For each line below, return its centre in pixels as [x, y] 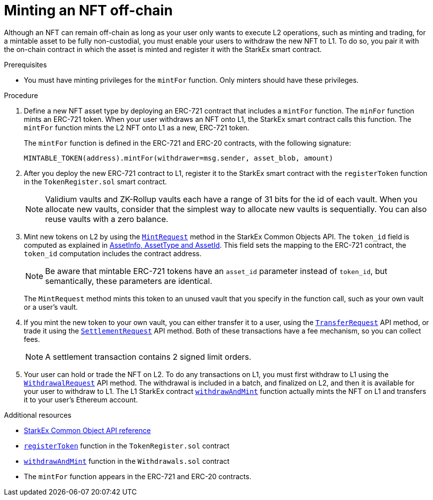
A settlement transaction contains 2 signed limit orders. [148, 357]
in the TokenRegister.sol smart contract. [95, 181]
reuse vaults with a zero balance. [107, 219]
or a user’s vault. [51, 307]
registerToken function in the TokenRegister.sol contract [127, 445]
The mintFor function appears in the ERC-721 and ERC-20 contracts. [138, 476]
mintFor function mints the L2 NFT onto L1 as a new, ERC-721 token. [137, 127]
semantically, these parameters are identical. [129, 281]
